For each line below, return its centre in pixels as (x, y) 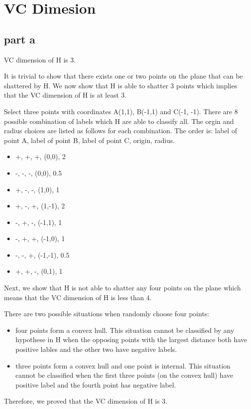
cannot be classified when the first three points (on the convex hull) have (124, 375)
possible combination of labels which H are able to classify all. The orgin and (119, 121)
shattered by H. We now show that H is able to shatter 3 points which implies (121, 85)
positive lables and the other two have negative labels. (96, 349)
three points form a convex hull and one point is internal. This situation (123, 365)
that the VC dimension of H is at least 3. (65, 95)
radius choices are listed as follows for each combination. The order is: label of (121, 131)
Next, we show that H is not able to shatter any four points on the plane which (123, 288)
